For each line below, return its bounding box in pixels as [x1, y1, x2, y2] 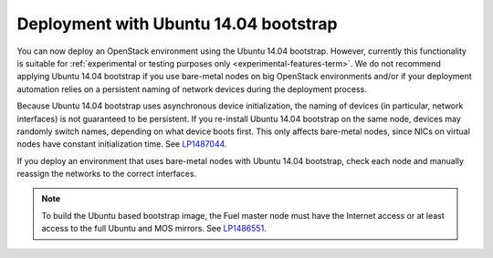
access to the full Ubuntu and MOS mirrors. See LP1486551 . [41, 223, 267, 234]
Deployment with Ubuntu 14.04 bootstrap [16, 14, 338, 34]
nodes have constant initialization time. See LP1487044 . [16, 139, 227, 150]
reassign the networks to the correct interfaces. [16, 169, 196, 180]
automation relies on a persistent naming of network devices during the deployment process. [16, 83, 367, 95]
